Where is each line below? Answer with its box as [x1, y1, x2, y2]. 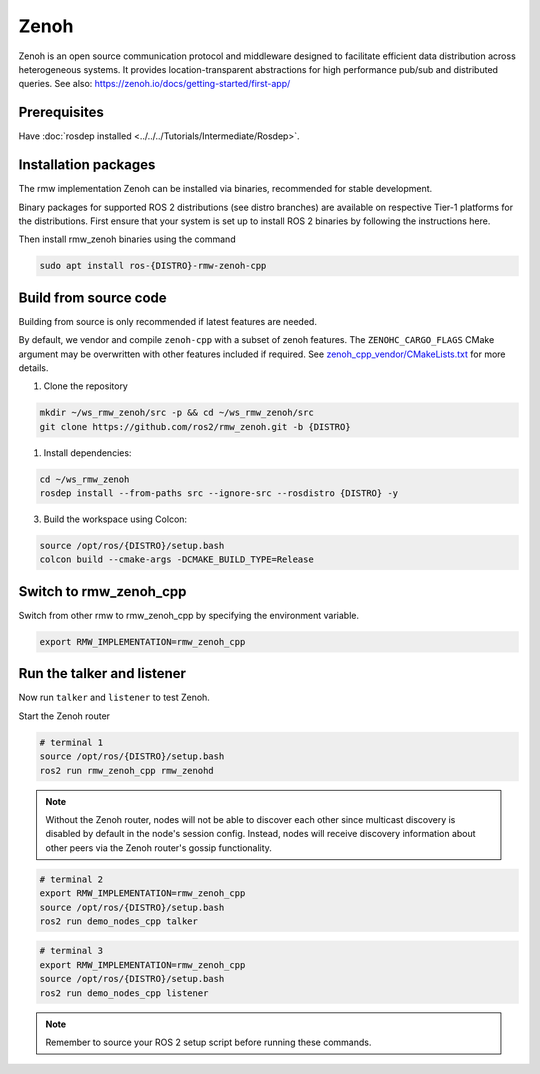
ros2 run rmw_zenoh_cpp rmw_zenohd [39, 765, 214, 776]
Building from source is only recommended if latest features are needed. [18, 315, 317, 327]
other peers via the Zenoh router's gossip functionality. [45, 841, 272, 854]
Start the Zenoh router [18, 710, 110, 722]
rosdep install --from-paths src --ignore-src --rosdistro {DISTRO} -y [39, 488, 399, 499]
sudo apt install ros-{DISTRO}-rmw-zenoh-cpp [39, 260, 267, 272]
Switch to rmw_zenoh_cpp [18, 583, 187, 600]
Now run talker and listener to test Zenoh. [18, 691, 210, 704]
